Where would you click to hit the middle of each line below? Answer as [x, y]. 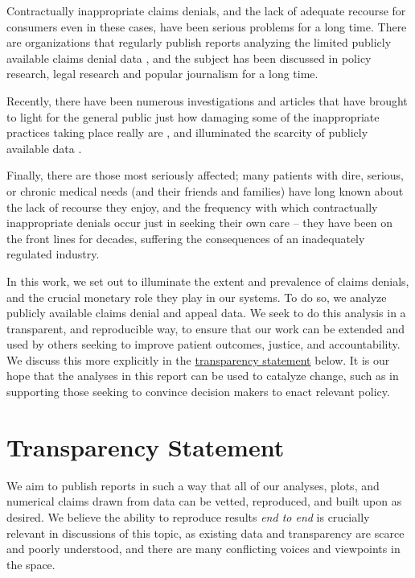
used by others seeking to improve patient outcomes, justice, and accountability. [203, 344]
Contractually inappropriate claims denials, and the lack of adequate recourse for [206, 10]
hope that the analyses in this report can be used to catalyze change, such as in [203, 376]
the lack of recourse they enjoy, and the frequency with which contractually [192, 206]
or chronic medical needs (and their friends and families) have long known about [205, 190]
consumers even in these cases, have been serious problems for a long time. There [207, 26]
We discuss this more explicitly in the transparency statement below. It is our [198, 359]
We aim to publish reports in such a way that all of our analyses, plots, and [193, 485]
